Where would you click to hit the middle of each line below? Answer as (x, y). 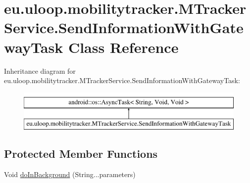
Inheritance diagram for (40, 70)
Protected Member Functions (81, 154)
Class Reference (123, 47)
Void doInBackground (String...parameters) (70, 174)
